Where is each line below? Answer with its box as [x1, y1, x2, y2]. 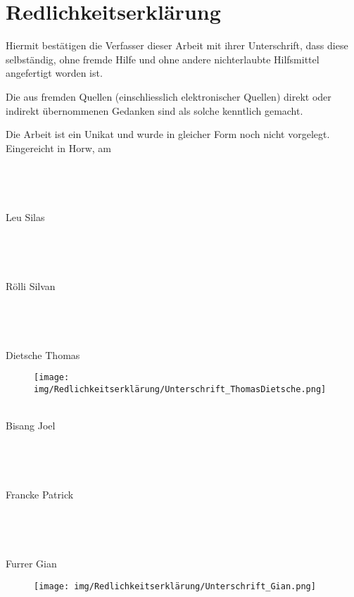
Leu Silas [6, 209, 45, 224]
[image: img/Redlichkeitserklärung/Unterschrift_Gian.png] [34, 581, 316, 591]
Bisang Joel [6, 418, 56, 433]
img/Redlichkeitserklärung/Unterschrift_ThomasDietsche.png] [34, 384, 327, 394]
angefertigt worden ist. [6, 65, 103, 80]
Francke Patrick [6, 487, 74, 502]
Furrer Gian [6, 556, 57, 571]
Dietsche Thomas [6, 347, 80, 362]
